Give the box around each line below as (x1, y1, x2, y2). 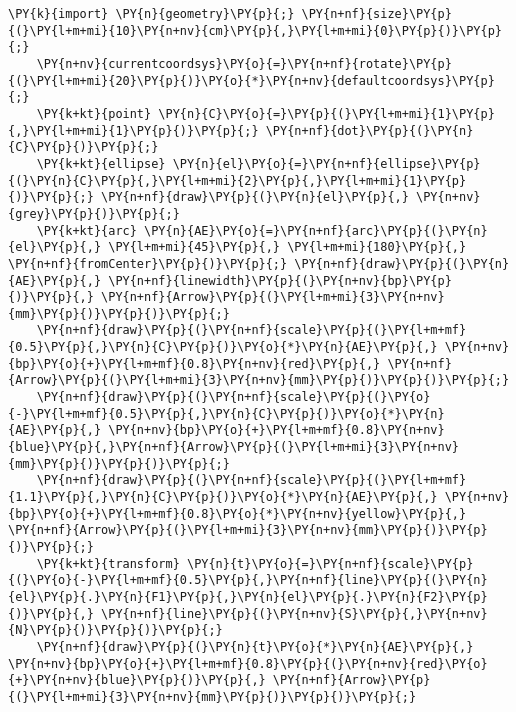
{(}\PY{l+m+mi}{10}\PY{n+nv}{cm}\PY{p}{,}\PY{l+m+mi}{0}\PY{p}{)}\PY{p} (8, 23, 502, 38)
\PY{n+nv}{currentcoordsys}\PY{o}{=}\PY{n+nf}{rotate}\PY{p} (36, 56, 452, 71)
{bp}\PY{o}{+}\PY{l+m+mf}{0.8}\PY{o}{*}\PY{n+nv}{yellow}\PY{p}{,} (8, 506, 467, 521)
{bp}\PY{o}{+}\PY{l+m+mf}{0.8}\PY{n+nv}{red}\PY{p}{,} (8, 356, 381, 371)
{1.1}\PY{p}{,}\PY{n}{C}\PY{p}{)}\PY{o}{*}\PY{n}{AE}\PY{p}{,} (8, 490, 438, 505)
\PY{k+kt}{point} (36, 106, 152, 121)
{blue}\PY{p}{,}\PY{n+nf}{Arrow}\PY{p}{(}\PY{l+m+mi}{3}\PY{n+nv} (8, 440, 460, 455)
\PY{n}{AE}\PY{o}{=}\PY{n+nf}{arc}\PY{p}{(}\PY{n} (144, 223, 488, 238)
